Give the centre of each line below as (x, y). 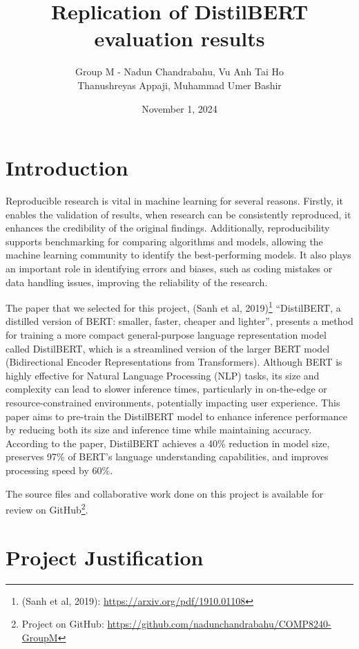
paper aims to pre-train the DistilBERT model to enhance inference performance (177, 416)
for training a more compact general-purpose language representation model (166, 335)
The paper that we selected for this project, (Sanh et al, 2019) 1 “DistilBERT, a (173, 307)
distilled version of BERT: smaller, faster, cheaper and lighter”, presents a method (179, 321)
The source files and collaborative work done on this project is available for (165, 493)
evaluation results (179, 38)
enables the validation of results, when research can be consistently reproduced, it (178, 214)
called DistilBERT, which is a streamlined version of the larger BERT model (168, 348)
